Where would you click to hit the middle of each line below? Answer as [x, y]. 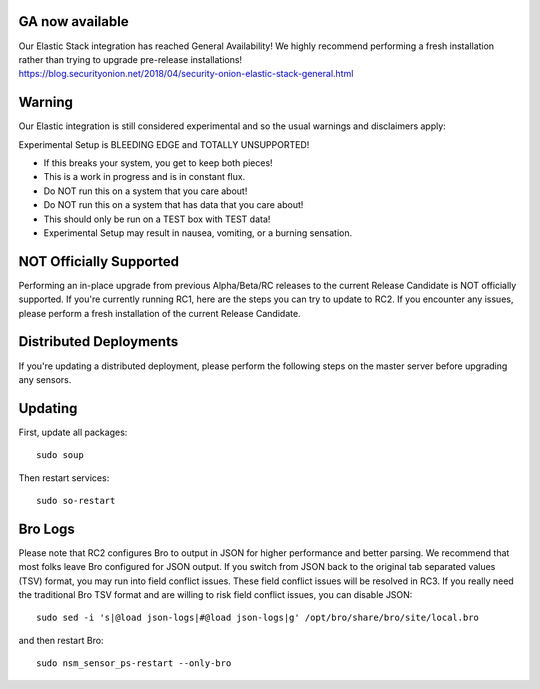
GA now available [73, 21]
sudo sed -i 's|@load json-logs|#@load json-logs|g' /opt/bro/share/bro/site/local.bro [258, 618]
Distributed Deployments [98, 341]
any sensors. [45, 379]
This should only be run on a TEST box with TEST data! [157, 219]
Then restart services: [64, 477]
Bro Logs [46, 528]
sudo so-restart [76, 500]
